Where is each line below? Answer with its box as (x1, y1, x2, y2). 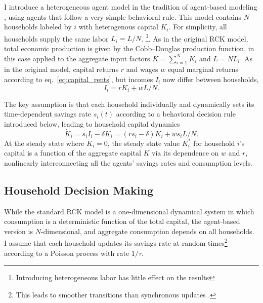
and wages (126, 64, 158, 74)
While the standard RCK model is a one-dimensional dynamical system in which (4, 206, 254, 216)
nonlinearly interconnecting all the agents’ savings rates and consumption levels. (4, 157, 252, 168)
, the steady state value (107, 137, 180, 148)
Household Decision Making (4, 182, 154, 198)
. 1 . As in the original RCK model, (141, 31, 248, 44)
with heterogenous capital (78, 21, 158, 32)
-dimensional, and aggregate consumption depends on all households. (40, 225, 254, 236)
